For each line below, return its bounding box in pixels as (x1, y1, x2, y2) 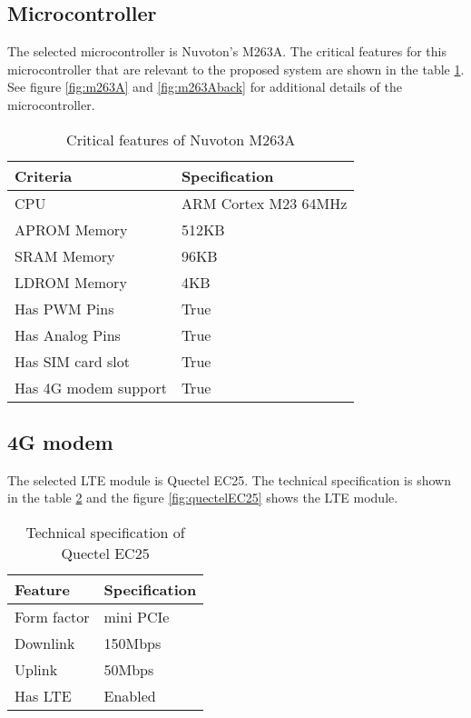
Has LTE (15, 684, 72, 706)
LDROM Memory (15, 271, 127, 293)
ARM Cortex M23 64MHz (181, 192, 348, 214)
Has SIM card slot (15, 350, 130, 372)
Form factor (15, 605, 90, 627)
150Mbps (103, 632, 162, 653)
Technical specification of (25, 521, 185, 543)
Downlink (15, 632, 75, 653)
